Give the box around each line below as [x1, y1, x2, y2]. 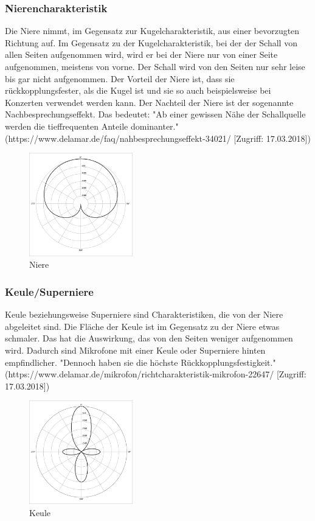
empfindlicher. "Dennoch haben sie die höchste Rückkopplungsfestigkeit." [5, 355, 276, 368]
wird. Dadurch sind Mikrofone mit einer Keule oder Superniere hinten [5, 343, 266, 356]
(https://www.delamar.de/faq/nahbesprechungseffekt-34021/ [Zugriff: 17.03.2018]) [5, 131, 311, 144]
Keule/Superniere [5, 284, 94, 299]
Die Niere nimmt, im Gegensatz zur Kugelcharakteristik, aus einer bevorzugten [5, 24, 300, 37]
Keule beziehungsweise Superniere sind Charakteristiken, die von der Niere [5, 308, 283, 321]
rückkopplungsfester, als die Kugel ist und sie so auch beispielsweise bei [5, 84, 271, 97]
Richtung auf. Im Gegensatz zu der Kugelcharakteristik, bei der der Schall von [5, 36, 297, 49]
